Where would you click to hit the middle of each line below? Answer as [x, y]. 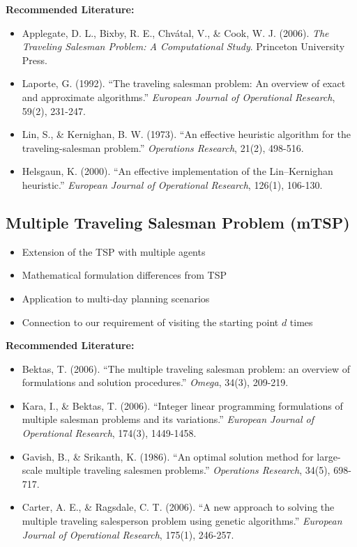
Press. [35, 60]
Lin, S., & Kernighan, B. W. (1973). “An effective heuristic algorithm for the [186, 134]
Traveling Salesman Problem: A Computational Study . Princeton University [183, 46]
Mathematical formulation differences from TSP [124, 275]
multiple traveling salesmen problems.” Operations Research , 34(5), [188, 470]
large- [329, 456]
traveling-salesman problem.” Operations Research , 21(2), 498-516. [163, 147]
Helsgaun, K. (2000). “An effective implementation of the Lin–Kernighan [177, 171]
